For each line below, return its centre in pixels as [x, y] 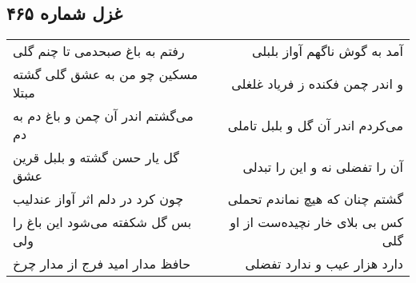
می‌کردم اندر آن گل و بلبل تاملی [315, 125]
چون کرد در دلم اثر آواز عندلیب [98, 199]
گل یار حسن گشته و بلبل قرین [96, 157]
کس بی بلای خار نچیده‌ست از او [316, 222]
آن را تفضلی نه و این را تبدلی [323, 166]
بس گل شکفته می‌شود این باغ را [102, 222]
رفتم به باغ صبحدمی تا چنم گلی [99, 51]
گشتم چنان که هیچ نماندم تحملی [315, 199]
